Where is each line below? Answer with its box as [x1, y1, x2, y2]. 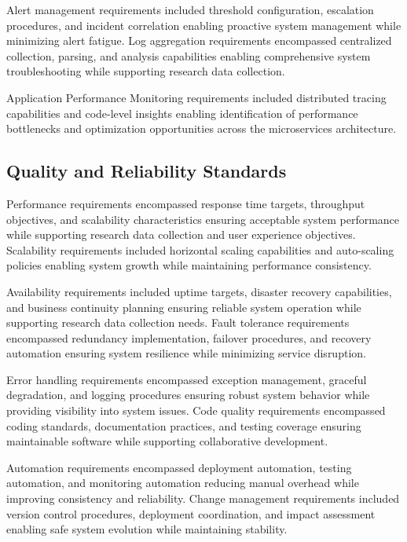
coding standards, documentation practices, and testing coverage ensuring [6, 417, 361, 434]
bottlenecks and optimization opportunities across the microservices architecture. [6, 120, 397, 137]
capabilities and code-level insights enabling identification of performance [6, 104, 358, 121]
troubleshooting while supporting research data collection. [6, 63, 285, 79]
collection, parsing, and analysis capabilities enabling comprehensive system [6, 47, 371, 64]
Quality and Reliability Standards [6, 159, 287, 183]
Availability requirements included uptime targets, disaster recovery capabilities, [6, 283, 392, 299]
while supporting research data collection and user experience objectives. [6, 226, 356, 243]
